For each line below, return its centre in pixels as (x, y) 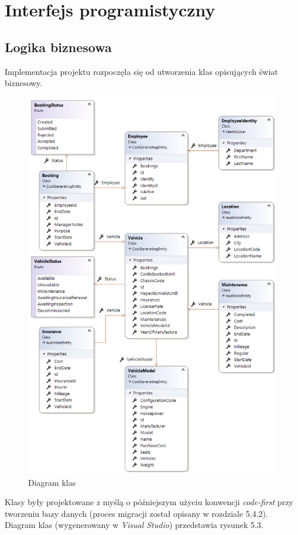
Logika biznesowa (58, 47)
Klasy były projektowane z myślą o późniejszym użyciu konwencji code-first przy (149, 502)
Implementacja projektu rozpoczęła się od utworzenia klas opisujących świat (141, 71)
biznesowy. (24, 83)
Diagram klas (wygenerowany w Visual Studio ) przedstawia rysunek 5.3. (134, 525)
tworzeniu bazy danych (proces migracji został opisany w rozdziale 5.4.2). (136, 513)
